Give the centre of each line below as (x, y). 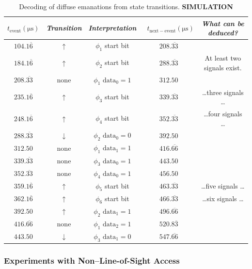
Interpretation (112, 28)
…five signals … (223, 186)
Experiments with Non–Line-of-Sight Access (92, 261)
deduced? (223, 33)
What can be (223, 23)
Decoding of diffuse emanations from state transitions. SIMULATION (126, 6)
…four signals (223, 113)
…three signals (223, 92)
